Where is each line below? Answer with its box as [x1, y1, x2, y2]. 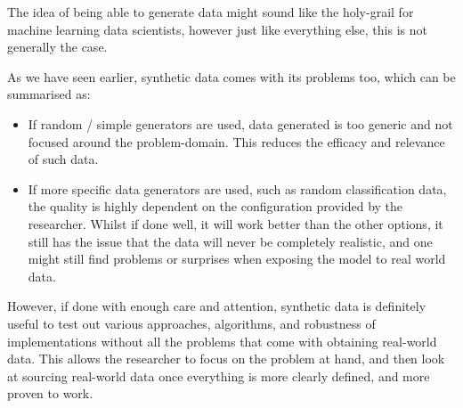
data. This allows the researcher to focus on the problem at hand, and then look [7, 349, 445, 368]
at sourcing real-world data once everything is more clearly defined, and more [7, 366, 430, 385]
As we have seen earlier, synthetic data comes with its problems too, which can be [7, 67, 456, 86]
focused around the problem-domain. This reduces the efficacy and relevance [28, 132, 445, 151]
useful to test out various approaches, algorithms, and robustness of [7, 314, 376, 332]
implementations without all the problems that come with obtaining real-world [7, 331, 437, 350]
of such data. [28, 150, 99, 168]
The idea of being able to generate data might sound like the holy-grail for [7, 3, 414, 20]
